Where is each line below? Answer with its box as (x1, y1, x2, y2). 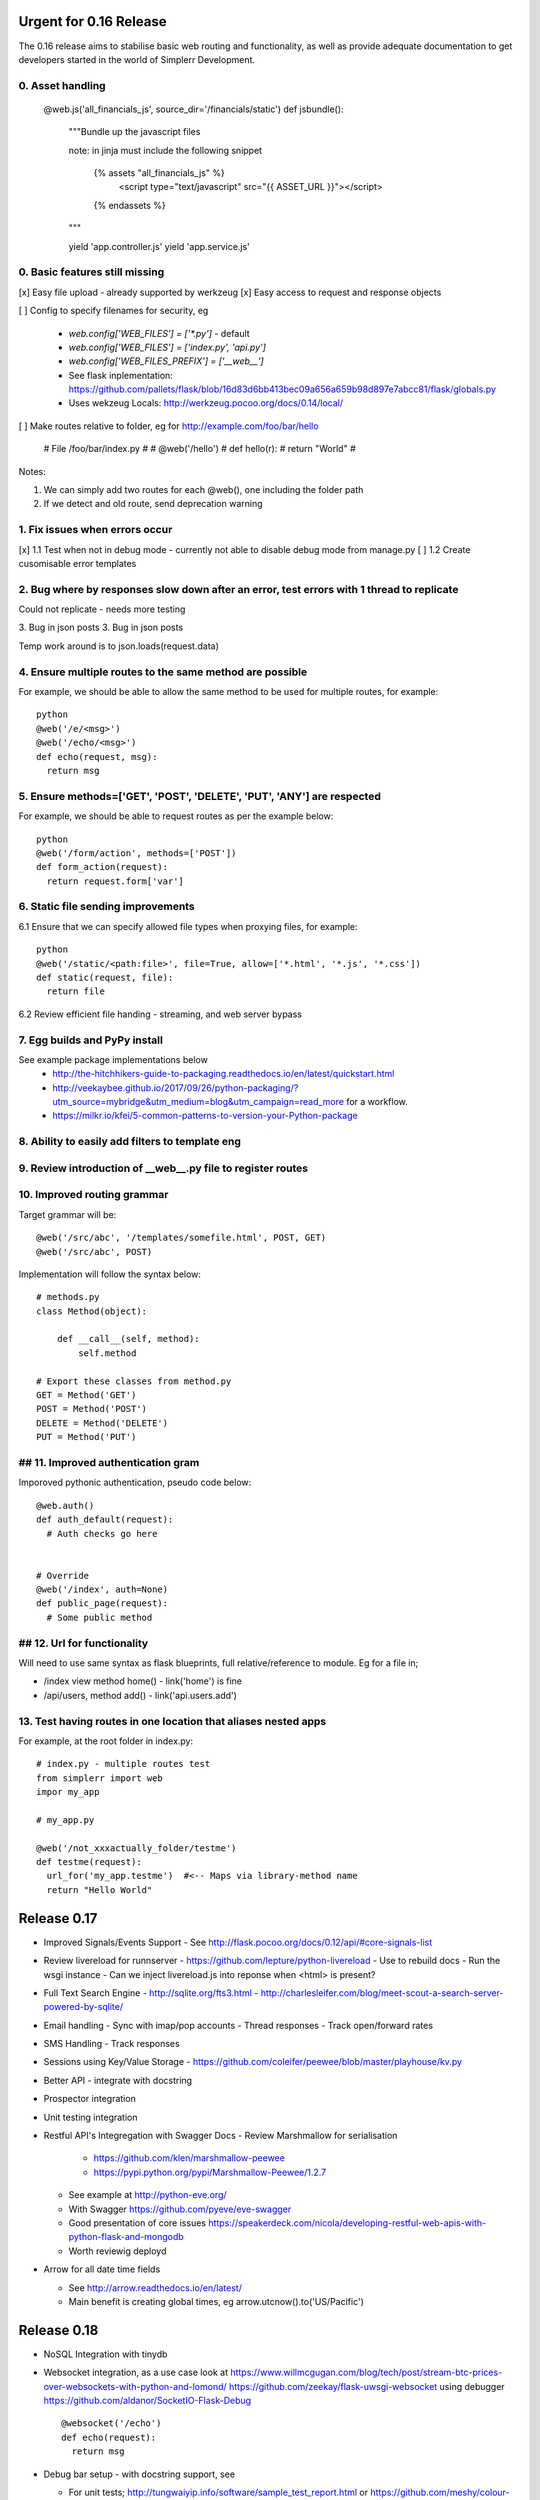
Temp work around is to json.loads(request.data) (18, 640, 220, 652)
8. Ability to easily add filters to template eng (18, 1135, 242, 1149)
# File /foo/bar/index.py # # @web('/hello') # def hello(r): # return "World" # (43, 443, 357, 455)
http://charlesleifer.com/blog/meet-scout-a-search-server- (260, 1986, 504, 1999)
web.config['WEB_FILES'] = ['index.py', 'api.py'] (68, 341, 267, 353)
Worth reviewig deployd (68, 2245, 167, 2257)
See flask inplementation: (68, 369, 174, 381)
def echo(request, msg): (36, 751, 158, 762)
